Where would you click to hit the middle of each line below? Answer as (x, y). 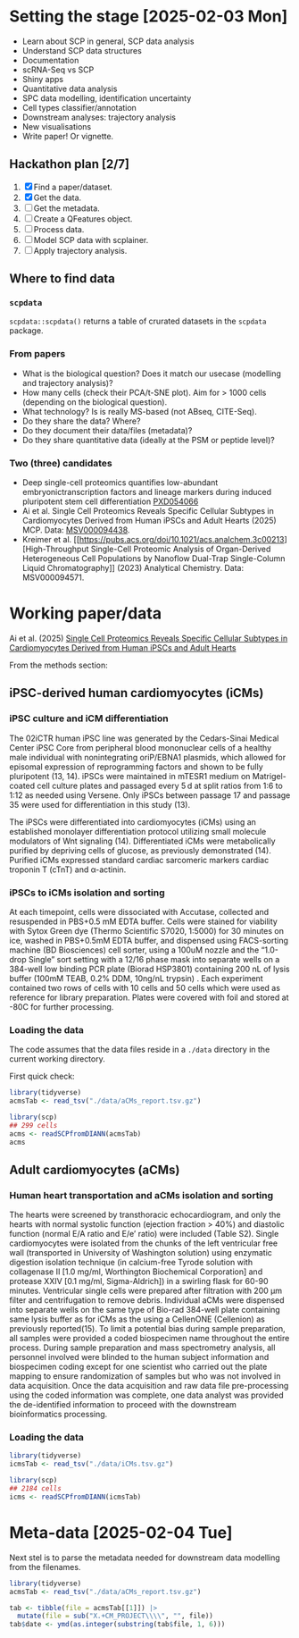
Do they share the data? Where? (81, 421)
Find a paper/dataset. (73, 187)
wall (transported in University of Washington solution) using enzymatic (141, 1253)
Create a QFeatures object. (83, 218)
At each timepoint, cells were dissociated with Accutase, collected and (139, 911)
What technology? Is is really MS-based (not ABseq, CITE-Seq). (139, 411)
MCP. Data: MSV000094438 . (76, 530)
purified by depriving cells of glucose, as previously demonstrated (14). (141, 850)
